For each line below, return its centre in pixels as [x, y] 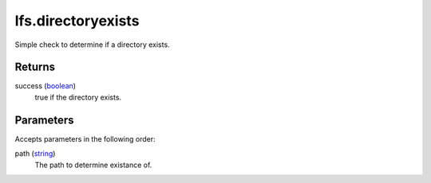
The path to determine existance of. [93, 165]
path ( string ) [35, 154]
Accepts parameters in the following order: [85, 138]
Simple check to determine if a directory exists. [93, 45]
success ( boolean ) [45, 86]
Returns [35, 67]
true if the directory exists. [78, 97]
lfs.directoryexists [77, 21]
